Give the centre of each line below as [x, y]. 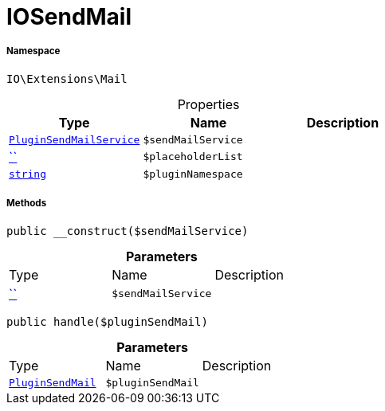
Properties [208, 104]
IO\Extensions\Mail [67, 78]
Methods [27, 204]
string [27, 174]
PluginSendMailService [75, 139]
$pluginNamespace [193, 174]
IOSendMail [69, 17]
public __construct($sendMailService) [128, 231]
